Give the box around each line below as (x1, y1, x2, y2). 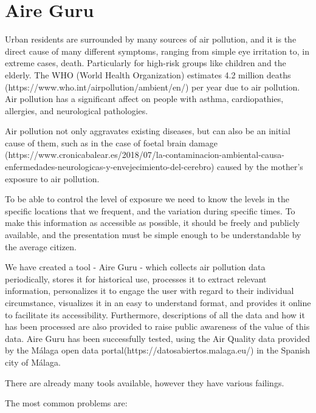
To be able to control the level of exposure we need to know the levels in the (5, 193, 290, 205)
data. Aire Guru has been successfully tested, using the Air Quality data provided (5, 332, 311, 344)
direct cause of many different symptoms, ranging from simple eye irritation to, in (5, 44, 310, 57)
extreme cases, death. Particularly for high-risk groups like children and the (5, 56, 286, 69)
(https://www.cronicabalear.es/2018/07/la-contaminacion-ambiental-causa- (5, 148, 284, 161)
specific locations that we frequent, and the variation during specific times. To (5, 204, 295, 217)
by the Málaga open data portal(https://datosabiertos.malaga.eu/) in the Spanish (5, 344, 311, 357)
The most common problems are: (5, 397, 128, 409)
